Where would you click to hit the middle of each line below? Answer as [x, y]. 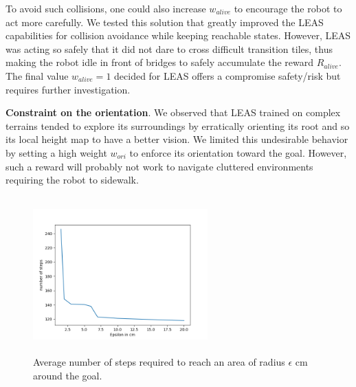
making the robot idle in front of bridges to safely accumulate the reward [159, 62]
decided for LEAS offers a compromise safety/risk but [227, 75]
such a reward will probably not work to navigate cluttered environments [159, 166]
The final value [37, 75]
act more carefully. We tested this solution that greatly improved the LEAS [165, 22]
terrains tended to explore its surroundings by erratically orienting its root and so [178, 125]
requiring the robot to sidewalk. [72, 180]
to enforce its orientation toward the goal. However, [238, 152]
